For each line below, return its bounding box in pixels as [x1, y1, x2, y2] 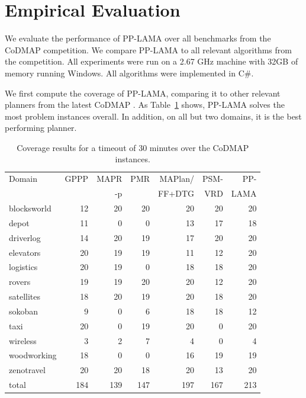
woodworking [9, 349, 57, 361]
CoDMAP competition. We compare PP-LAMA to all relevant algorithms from [5, 43, 292, 56]
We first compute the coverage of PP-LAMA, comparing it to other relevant [5, 86, 281, 99]
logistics [9, 261, 38, 273]
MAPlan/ [159, 172, 195, 185]
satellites [9, 290, 41, 303]
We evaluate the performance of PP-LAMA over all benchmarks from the [5, 32, 271, 44]
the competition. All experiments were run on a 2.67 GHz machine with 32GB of [5, 55, 298, 68]
